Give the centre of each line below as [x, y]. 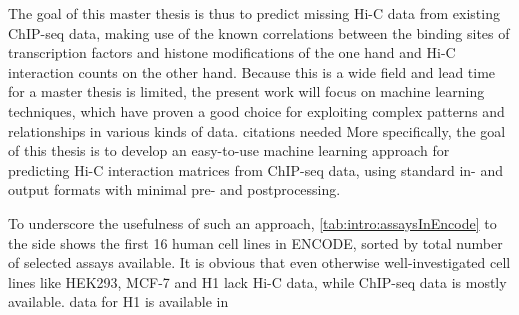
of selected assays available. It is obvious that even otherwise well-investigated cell [259, 262]
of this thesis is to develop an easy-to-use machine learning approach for [229, 150]
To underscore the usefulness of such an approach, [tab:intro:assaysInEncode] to [252, 222]
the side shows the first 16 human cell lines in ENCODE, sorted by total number [255, 242]
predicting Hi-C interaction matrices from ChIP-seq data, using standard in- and [255, 169]
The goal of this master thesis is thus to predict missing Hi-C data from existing [254, 13]
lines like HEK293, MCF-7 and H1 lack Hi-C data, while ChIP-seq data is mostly [257, 281]
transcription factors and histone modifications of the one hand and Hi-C [232, 52]
